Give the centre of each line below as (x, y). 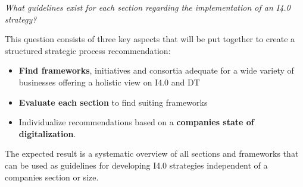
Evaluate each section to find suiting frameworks (113, 102)
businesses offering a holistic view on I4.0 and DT (109, 82)
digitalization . (47, 133)
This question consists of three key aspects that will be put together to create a (150, 39)
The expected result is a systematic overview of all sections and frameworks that (152, 153)
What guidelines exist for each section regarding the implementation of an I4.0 (148, 7)
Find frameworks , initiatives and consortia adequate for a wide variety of (156, 70)
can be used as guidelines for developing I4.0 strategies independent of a (136, 165)
